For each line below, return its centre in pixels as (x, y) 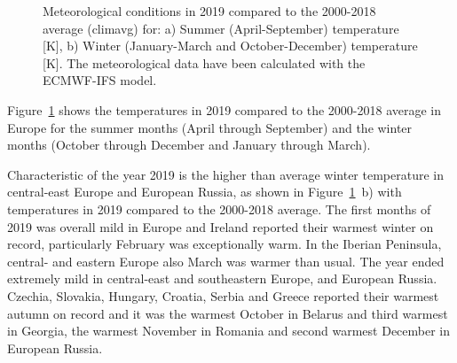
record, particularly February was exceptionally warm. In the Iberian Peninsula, (225, 244)
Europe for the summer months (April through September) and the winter (210, 127)
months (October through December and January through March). (189, 145)
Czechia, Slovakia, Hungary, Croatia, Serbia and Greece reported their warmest (223, 295)
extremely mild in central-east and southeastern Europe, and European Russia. (222, 278)
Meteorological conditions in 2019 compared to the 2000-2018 (209, 11)
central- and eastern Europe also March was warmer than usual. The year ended (226, 261)
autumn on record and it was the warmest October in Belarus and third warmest (228, 313)
